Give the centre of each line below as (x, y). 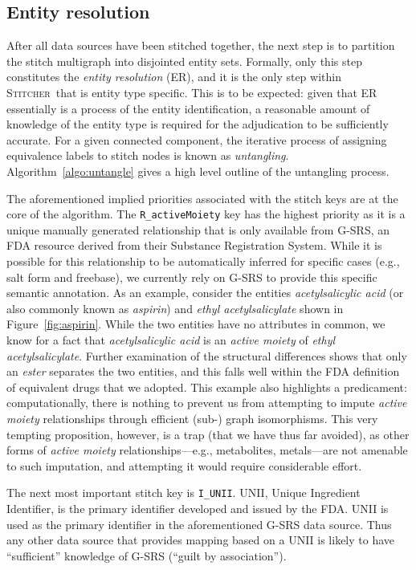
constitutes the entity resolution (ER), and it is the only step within (174, 77)
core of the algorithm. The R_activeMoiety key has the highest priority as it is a (206, 214)
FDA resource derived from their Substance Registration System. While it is (194, 245)
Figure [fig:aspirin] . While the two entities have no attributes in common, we (196, 324)
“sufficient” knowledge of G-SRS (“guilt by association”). (147, 555)
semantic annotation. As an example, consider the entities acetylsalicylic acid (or (205, 293)
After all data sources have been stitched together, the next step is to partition (201, 45)
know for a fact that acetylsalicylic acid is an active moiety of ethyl (171, 339)
